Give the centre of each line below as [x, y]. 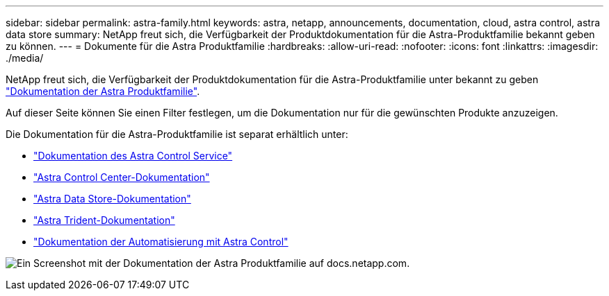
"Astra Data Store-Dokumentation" [112, 199]
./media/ [25, 58]
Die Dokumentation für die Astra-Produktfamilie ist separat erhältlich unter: [177, 134]
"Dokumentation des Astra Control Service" [133, 156]
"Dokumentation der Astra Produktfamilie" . [103, 91]
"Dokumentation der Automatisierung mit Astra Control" [161, 242]
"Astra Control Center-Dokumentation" [122, 177]
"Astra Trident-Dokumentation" [104, 220]
